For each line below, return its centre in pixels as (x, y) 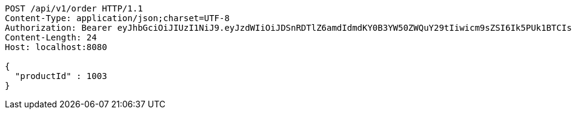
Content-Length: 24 (51, 37)
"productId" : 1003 (61, 76)
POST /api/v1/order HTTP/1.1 (74, 8)
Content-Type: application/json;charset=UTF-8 (117, 18)
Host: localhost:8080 (56, 47)
